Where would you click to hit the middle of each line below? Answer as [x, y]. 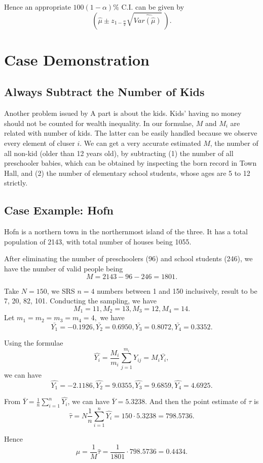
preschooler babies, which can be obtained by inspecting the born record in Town [130, 163]
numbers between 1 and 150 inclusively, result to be [177, 290]
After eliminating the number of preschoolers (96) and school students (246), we [128, 258]
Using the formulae [34, 343]
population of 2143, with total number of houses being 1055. [98, 241]
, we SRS [61, 290]
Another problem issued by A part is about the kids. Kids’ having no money [123, 113]
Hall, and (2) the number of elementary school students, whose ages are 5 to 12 [127, 173]
